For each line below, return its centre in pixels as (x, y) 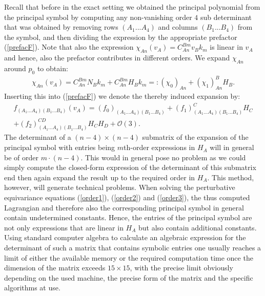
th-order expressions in (159, 147)
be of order (21, 157)
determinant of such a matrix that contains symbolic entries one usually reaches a (133, 247)
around (15, 68)
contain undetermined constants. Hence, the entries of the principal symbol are (128, 217)
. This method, (231, 177)
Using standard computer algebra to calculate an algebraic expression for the (125, 237)
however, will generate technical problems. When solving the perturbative (120, 187)
